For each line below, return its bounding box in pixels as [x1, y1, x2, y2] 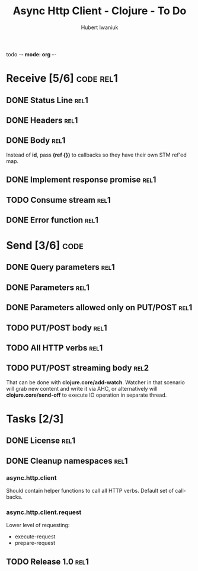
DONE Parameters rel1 [6, 282, 90, 292]
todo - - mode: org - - [6, 50, 57, 58]
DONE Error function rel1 [6, 215, 99, 225]
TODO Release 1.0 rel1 [6, 556, 89, 567]
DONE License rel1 [6, 436, 76, 446]
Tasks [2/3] [6, 412, 64, 426]
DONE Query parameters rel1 [6, 262, 116, 272]
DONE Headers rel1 [6, 115, 78, 125]
